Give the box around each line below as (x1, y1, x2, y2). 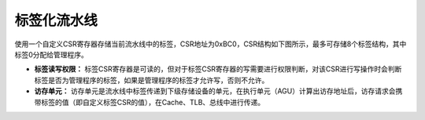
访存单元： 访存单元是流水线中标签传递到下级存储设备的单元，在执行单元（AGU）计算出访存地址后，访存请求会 (34, 86, 396, 96)
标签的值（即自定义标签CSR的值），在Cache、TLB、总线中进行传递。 (40, 97, 265, 107)
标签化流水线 (14, 12, 98, 29)
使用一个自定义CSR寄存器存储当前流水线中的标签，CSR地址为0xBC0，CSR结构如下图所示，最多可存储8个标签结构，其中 (14, 39, 407, 49)
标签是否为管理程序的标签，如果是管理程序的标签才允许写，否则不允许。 (34, 75, 269, 85)
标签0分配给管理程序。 (14, 49, 88, 59)
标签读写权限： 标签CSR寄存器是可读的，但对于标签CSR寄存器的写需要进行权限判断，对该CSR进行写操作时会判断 (34, 64, 402, 74)
